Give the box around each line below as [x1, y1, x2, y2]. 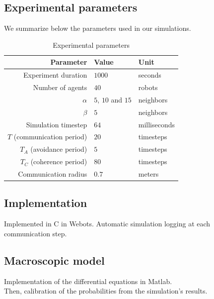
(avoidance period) [30, 144, 87, 154]
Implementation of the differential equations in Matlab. [4, 276, 172, 286]
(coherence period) [30, 156, 87, 167]
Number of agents [33, 82, 87, 93]
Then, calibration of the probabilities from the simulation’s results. [4, 286, 208, 296]
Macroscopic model [4, 252, 105, 268]
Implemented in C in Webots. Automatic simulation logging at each [4, 218, 211, 229]
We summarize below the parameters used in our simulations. [4, 23, 191, 33]
